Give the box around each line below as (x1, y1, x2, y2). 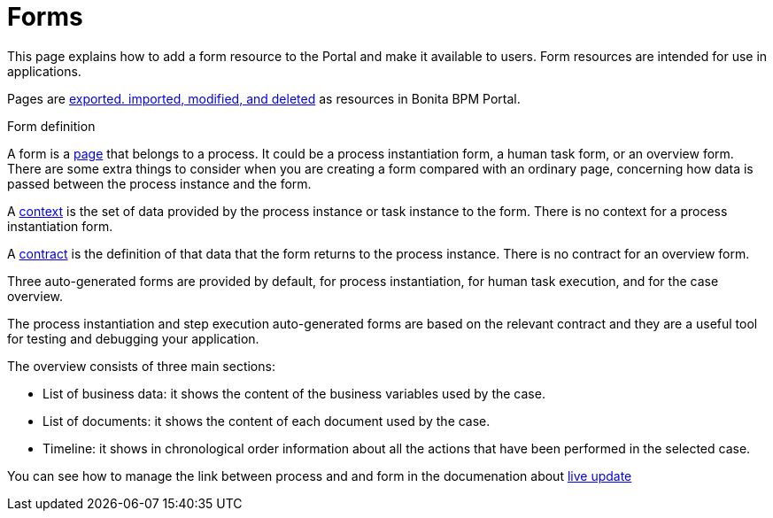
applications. (7, 63, 81, 79)
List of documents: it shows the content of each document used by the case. (43, 413, 491, 429)
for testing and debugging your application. (7, 330, 259, 346)
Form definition (7, 118, 96, 134)
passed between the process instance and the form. (7, 175, 312, 191)
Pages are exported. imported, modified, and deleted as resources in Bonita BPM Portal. (7, 90, 521, 106)
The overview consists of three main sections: (7, 358, 275, 374)
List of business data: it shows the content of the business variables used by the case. (43, 385, 545, 401)
